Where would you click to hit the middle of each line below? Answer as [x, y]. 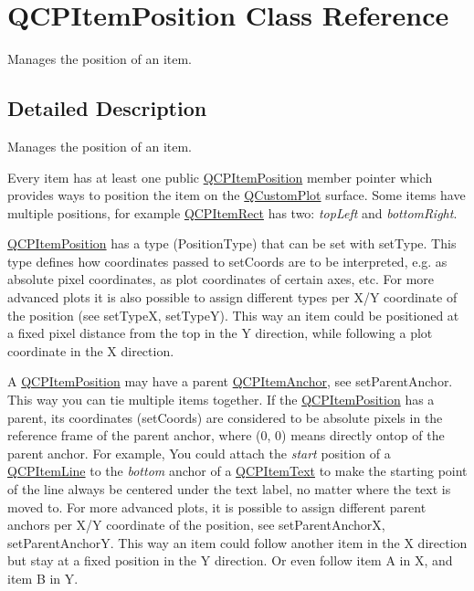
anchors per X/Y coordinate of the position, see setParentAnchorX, [196, 525]
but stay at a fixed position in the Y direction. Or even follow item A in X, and [230, 560]
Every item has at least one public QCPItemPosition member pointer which [220, 177]
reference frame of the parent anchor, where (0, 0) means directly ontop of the [226, 435]
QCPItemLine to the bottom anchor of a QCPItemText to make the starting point [237, 471]
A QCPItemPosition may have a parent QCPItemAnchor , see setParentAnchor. [230, 381]
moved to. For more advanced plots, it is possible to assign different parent [217, 507]
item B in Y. [43, 578]
